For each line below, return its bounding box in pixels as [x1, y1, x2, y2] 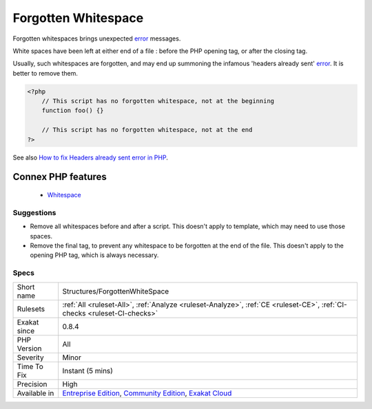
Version [17, 344, 42, 353]
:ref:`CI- [321, 300, 347, 309]
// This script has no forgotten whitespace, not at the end [41, 126, 253, 134]
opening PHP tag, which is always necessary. [30, 251, 159, 259]
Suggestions [12, 208, 56, 217]
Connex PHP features [12, 171, 107, 183]
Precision [17, 379, 48, 388]
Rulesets [17, 304, 45, 313]
